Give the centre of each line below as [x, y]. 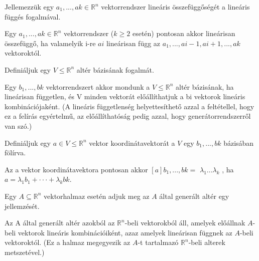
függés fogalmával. [33, 16]
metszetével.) [25, 252]
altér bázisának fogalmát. [115, 69]
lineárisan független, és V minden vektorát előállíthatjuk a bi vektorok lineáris [125, 96]
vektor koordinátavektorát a [132, 143]
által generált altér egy [194, 196]
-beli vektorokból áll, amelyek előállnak [185, 223]
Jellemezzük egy [29, 7]
